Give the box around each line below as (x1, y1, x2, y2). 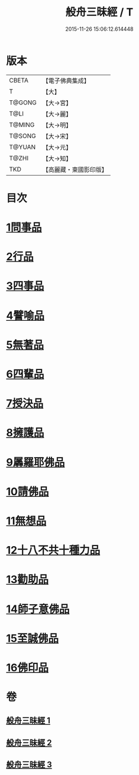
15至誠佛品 (6, 632, 59, 645)
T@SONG (9, 132, 37, 140)
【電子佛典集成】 (42, 76, 90, 85)
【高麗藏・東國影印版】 (42, 165, 108, 174)
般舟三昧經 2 (6, 738, 52, 748)
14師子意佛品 (6, 602, 70, 615)
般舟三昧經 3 (6, 760, 52, 770)
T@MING (9, 120, 35, 129)
